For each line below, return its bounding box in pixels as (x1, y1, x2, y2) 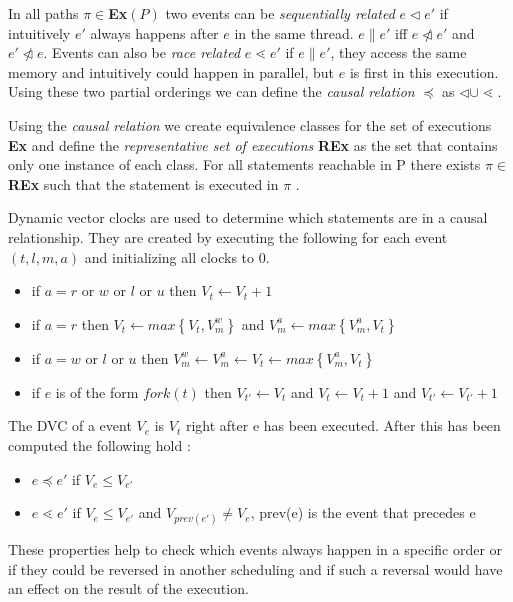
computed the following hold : (8, 434, 191, 455)
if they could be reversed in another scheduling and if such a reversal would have (8, 558, 503, 579)
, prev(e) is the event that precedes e (250, 502, 476, 523)
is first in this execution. (349, 61, 499, 82)
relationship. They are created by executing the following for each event (8, 226, 448, 247)
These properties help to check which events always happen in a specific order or (8, 539, 503, 560)
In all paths (8, 3, 79, 23)
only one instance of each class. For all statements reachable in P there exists (8, 154, 481, 175)
